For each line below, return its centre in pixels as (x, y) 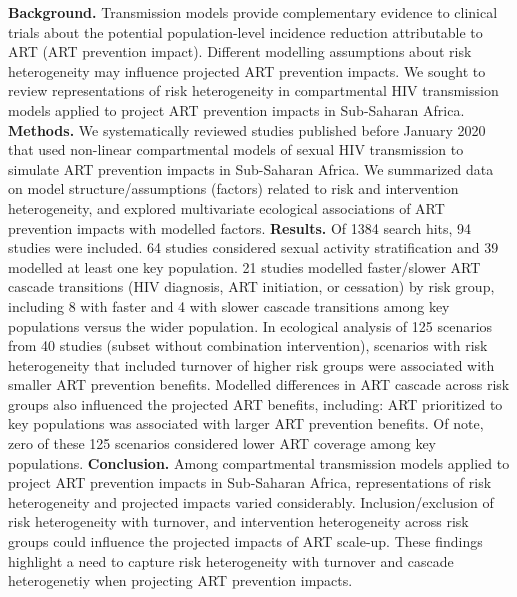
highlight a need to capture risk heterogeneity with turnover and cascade (231, 560)
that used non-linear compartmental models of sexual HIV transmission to (236, 149)
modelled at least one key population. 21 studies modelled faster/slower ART (244, 266)
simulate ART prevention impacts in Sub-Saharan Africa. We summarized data (251, 168)
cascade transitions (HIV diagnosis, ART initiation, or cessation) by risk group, (251, 286)
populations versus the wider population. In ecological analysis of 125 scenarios (250, 325)
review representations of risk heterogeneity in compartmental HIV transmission (253, 90)
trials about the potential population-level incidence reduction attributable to (245, 31)
